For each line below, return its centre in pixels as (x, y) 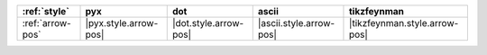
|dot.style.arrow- (208, 23)
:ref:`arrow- (46, 23)
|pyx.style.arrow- (122, 23)
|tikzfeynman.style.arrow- (404, 23)
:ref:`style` (46, 11)
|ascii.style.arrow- (296, 23)
